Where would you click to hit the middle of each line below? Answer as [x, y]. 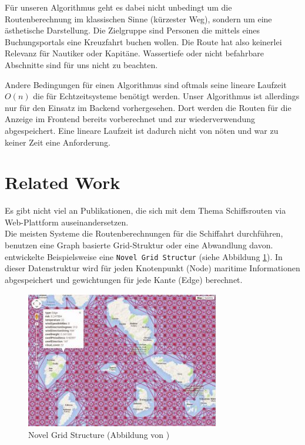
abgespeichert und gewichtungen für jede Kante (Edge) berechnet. [124, 279]
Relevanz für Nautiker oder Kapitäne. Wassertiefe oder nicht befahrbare [134, 53]
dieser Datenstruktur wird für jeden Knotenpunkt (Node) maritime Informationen [152, 268]
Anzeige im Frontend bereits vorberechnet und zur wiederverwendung [130, 119]
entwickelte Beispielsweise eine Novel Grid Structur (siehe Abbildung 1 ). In [144, 256]
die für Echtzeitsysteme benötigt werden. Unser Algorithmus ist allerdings [166, 96]
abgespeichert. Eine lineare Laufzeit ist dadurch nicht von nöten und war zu [142, 130]
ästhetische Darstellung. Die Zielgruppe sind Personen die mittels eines [133, 30]
